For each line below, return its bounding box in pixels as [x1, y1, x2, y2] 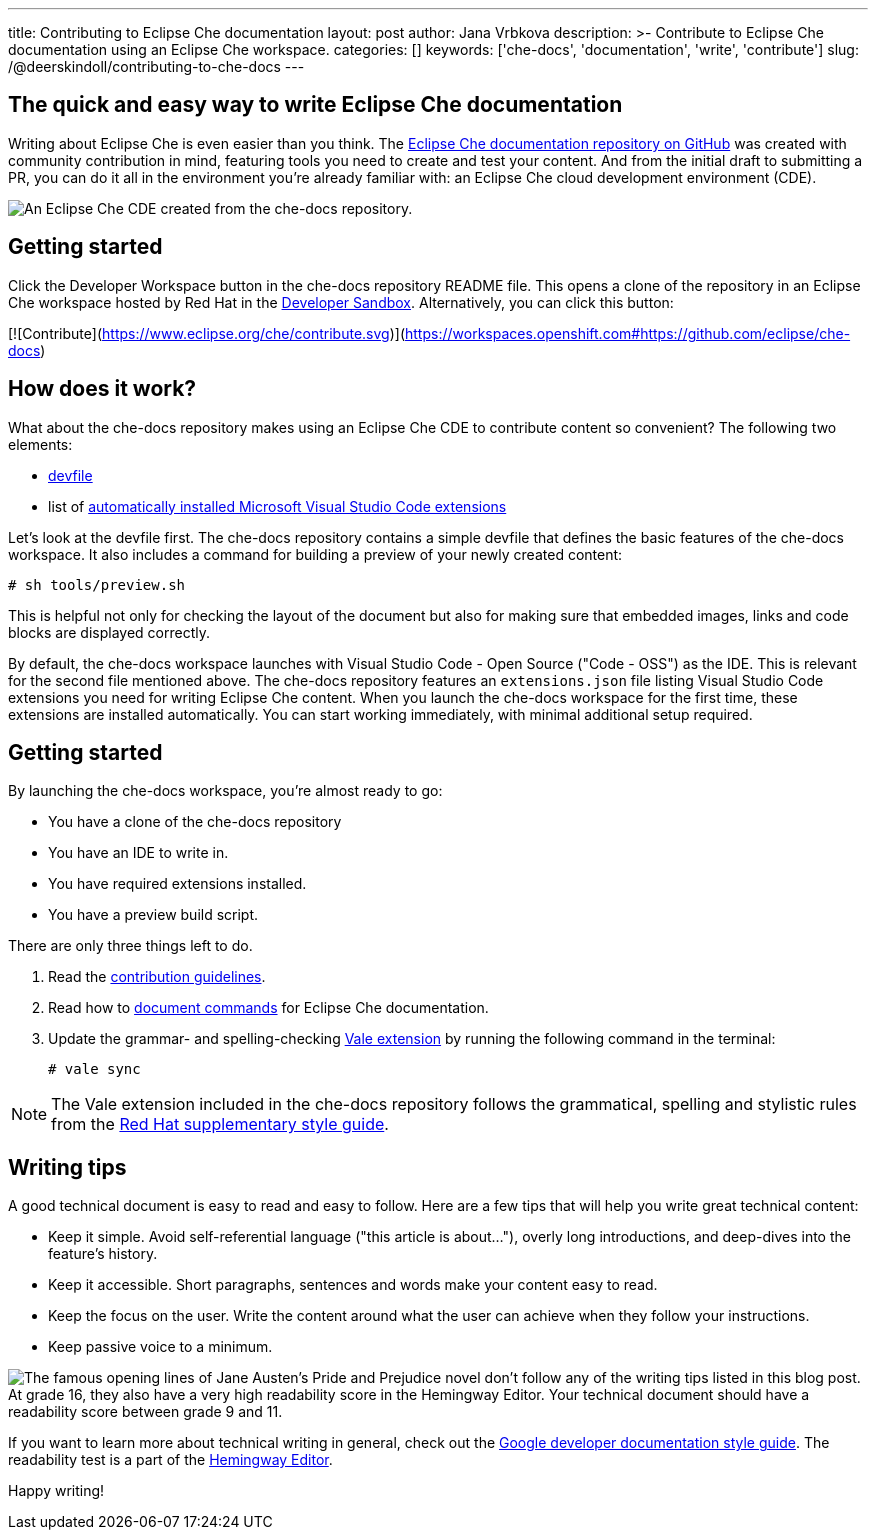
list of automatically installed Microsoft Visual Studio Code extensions [48, 497, 507, 515]
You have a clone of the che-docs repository [48, 813, 342, 831]
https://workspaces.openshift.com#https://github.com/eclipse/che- [405, 324, 851, 342]
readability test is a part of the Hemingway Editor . [8, 1451, 333, 1469]
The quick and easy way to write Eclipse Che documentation [8, 92, 623, 118]
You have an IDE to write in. [48, 844, 229, 862]
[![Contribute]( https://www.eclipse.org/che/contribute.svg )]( [8, 324, 406, 342]
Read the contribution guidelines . [48, 968, 266, 986]
